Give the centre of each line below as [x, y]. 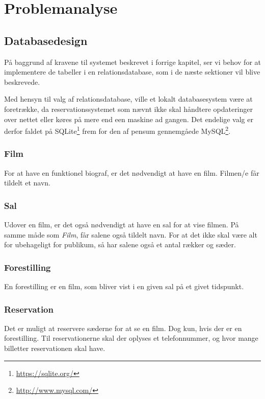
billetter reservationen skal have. [55, 348]
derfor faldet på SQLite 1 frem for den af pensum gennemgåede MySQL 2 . [117, 130]
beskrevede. [22, 81]
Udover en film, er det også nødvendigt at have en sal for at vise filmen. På [122, 225]
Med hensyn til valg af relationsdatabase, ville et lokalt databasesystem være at [128, 99]
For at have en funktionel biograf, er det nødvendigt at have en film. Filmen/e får [132, 172]
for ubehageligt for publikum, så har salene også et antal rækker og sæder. [120, 244]
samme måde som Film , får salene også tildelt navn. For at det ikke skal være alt [131, 234]
